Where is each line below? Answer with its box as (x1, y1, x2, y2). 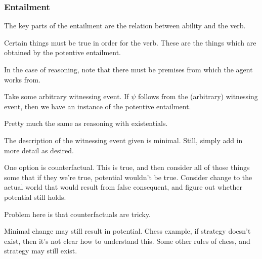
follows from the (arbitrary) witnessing (138, 91, 258, 102)
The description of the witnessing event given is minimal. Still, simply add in (4, 135, 243, 145)
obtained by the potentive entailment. (4, 47, 121, 58)
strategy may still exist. (4, 245, 77, 256)
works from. (4, 74, 41, 84)
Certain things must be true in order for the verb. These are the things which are (4, 37, 256, 48)
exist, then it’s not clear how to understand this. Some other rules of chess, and (4, 235, 250, 246)
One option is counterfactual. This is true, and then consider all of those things (4, 162, 250, 172)
